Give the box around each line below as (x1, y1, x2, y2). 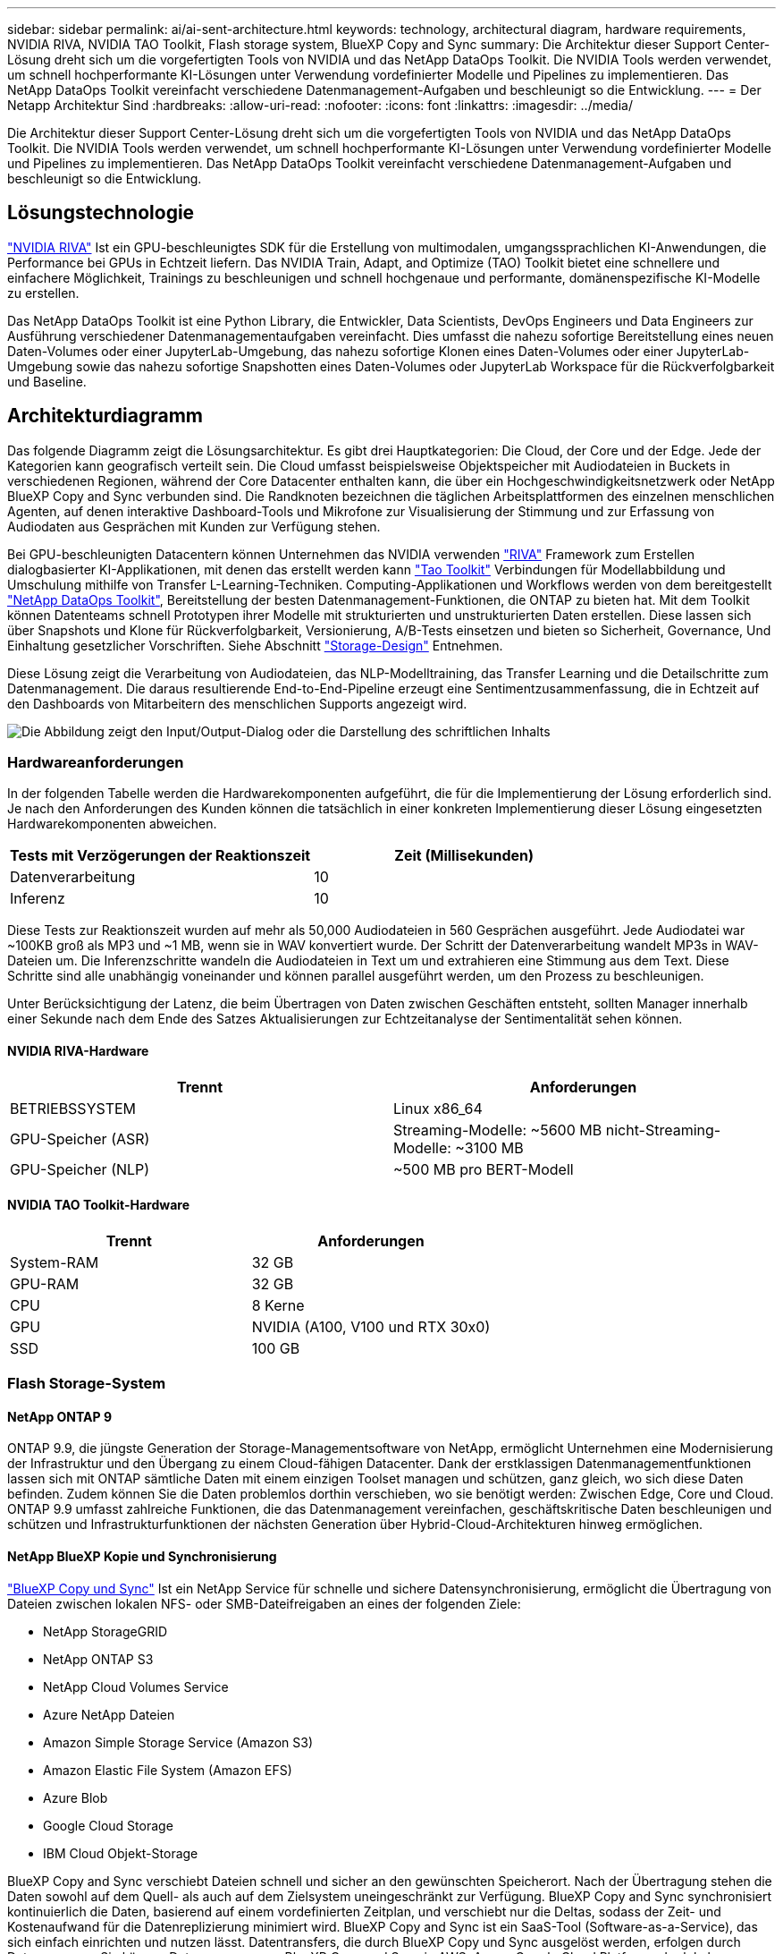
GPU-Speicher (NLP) (10, 1160, 150, 1178)
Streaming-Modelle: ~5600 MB (393, 1120, 602, 1139)
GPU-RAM (10, 1274, 80, 1293)
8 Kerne (251, 1296, 305, 1314)
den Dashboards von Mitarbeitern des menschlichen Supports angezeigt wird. (7, 695, 467, 711)
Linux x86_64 (393, 1099, 483, 1117)
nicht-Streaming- (605, 1120, 721, 1139)
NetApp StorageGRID (43, 1623, 168, 1639)
